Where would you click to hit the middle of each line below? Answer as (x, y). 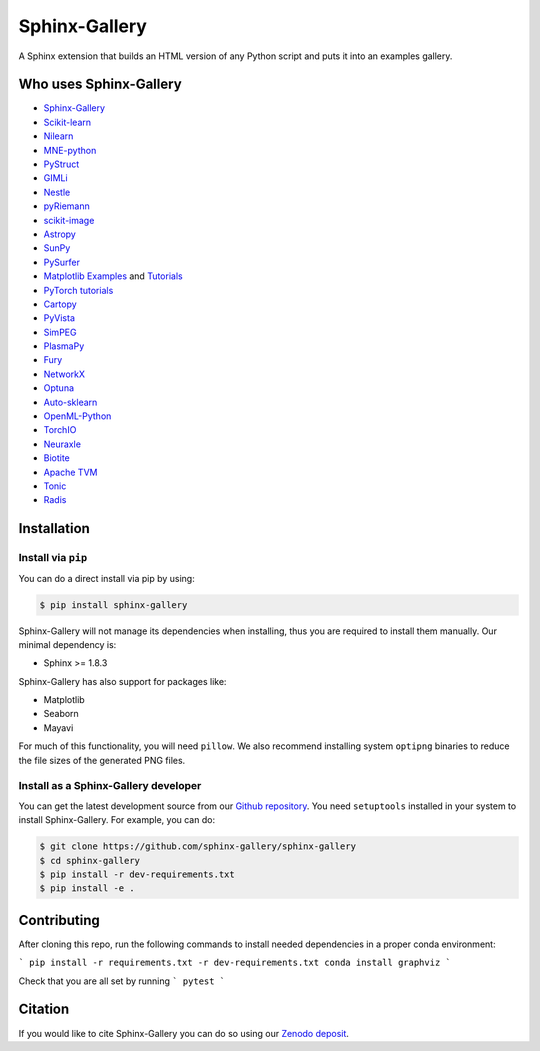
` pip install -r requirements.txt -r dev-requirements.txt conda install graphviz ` (235, 963)
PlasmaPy (64, 346)
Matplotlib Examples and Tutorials (113, 276)
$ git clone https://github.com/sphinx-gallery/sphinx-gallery (198, 846)
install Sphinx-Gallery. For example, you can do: (116, 820)
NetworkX (64, 374)
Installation (54, 528)
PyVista (59, 318)
